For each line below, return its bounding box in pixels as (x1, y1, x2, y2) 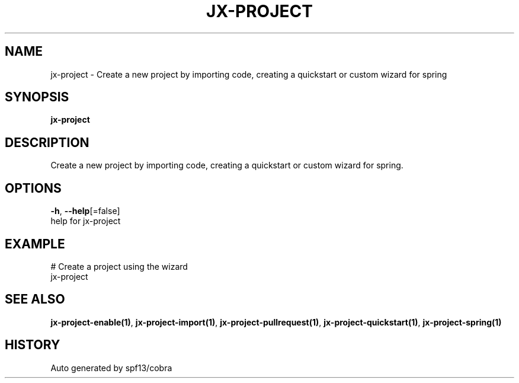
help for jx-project (50, 216, 121, 226)
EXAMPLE (5, 236, 65, 251)
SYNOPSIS (5, 90, 69, 105)
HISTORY (5, 337, 60, 353)
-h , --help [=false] (50, 206, 120, 216)
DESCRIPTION (5, 135, 89, 150)
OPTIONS (5, 180, 62, 196)
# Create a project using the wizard (50, 261, 188, 272)
